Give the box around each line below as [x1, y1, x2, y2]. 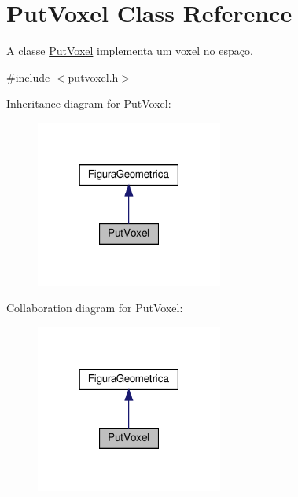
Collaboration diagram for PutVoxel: [6, 300, 183, 316]
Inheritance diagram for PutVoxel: [6, 95, 171, 112]
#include [6, 68, 50, 85]
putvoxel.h [68, 68, 119, 85]
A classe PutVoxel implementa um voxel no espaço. [6, 42, 253, 59]
